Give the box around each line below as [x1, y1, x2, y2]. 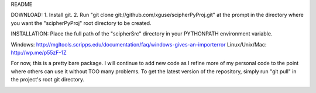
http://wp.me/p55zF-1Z [11, 49, 67, 56]
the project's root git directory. [11, 76, 85, 83]
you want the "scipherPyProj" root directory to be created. [11, 19, 152, 26]
